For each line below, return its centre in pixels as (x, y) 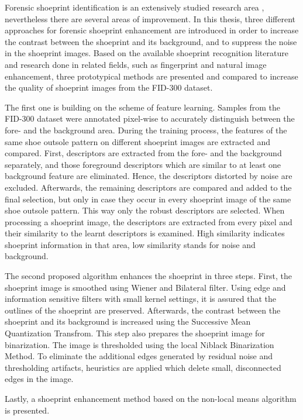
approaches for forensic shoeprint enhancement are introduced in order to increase (152, 30)
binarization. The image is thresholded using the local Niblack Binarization (140, 344)
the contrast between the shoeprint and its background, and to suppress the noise (151, 41)
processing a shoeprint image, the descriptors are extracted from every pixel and (149, 221)
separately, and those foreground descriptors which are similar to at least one (143, 164)
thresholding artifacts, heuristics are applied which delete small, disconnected (143, 367)
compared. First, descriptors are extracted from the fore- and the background (143, 153)
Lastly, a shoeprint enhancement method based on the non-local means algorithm (151, 398)
